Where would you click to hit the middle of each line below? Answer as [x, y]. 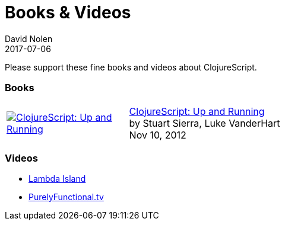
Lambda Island [57, 179]
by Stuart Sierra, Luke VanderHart [205, 123]
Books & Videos [68, 12]
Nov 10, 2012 [158, 135]
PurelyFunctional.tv [66, 197]
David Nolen [29, 38]
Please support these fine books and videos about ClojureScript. [131, 67]
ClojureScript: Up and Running [197, 111]
